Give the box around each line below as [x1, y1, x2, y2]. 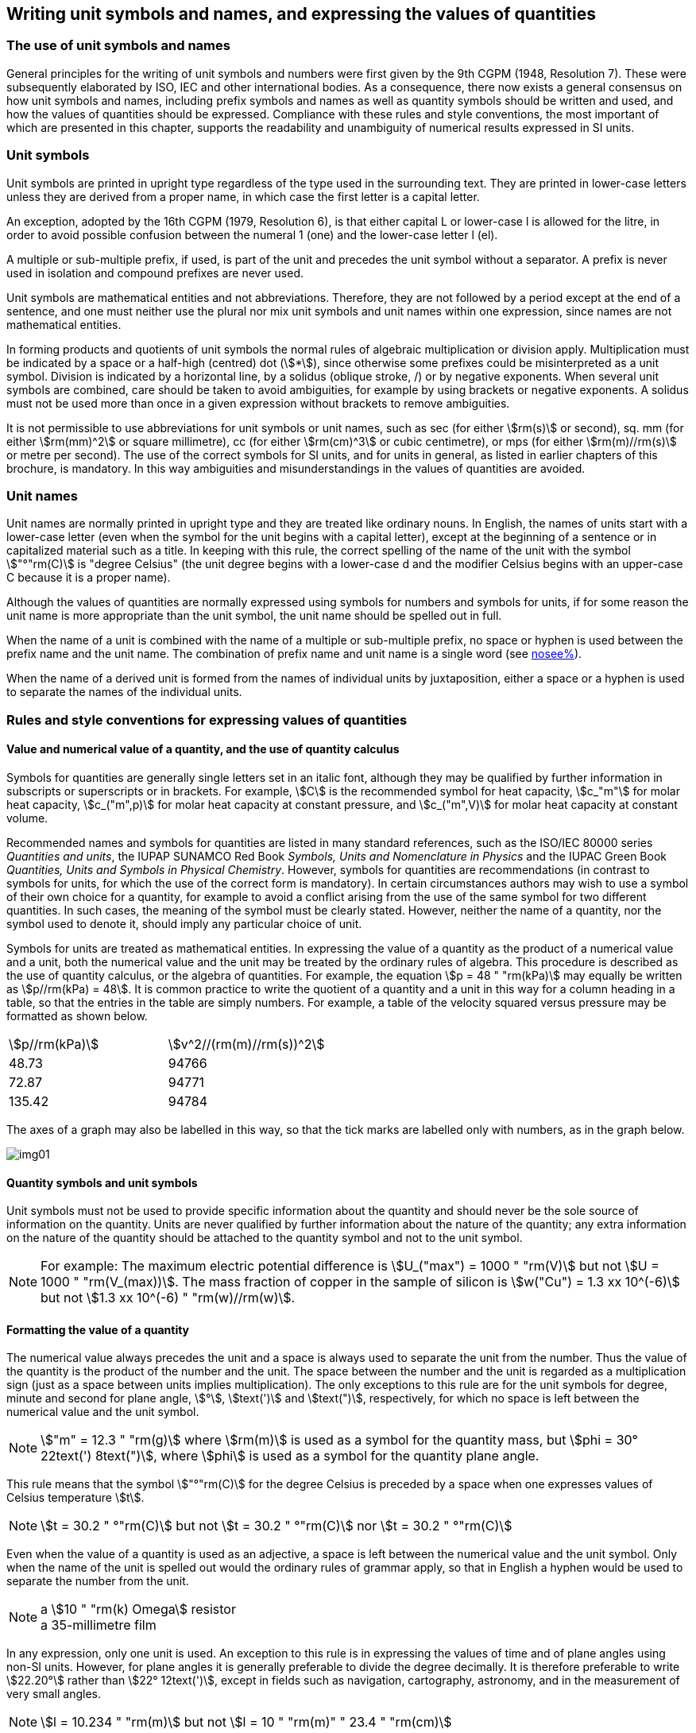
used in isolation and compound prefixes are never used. [6, 265, 304, 280]
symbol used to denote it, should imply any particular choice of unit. [6, 916, 362, 930]
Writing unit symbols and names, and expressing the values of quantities [6, 4, 597, 24]
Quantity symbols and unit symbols [6, 1175, 198, 1190]
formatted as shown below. [6, 1008, 148, 1023]
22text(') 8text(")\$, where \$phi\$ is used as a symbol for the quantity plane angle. [41, 1448, 539, 1464]
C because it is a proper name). [6, 571, 171, 585]
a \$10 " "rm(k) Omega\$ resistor [41, 1601, 236, 1618]
